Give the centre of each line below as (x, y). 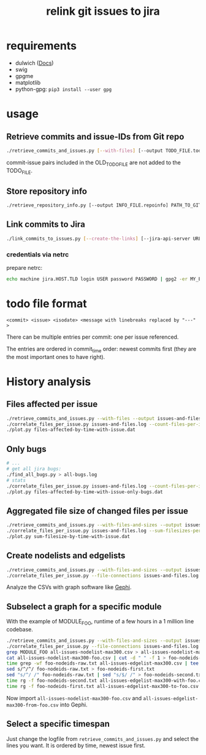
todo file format (47, 304)
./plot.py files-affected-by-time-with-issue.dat (71, 430)
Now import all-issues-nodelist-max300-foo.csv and (74, 698)
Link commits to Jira (46, 225)
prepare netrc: (25, 268)
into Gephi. (74, 705)
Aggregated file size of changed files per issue (97, 511)
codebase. (20, 629)
